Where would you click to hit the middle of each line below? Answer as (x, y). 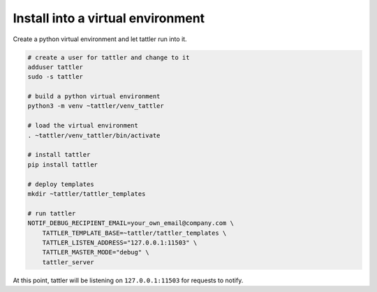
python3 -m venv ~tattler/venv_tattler (96, 106)
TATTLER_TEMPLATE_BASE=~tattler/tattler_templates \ (134, 233)
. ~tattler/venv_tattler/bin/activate (94, 135)
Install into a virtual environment (109, 18)
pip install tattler (62, 164)
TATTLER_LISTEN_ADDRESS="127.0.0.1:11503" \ (120, 243)
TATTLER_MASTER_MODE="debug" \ (96, 252)
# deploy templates (61, 184)
